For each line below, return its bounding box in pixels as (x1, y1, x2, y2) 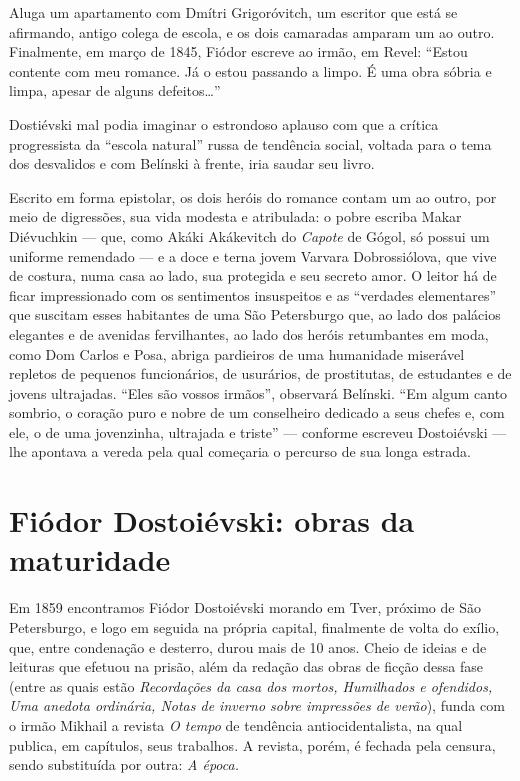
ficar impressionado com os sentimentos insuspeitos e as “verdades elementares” (9, 284, 497, 305)
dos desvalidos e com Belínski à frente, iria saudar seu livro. (9, 153, 375, 174)
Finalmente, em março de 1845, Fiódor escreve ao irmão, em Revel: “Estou (9, 41, 468, 62)
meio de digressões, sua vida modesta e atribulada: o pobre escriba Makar (9, 206, 462, 227)
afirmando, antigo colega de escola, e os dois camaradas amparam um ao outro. (9, 21, 495, 42)
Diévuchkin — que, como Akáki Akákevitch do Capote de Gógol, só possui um (9, 225, 490, 246)
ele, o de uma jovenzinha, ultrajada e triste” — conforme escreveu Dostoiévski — (9, 421, 507, 442)
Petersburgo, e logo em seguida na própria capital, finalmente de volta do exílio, (9, 616, 500, 637)
